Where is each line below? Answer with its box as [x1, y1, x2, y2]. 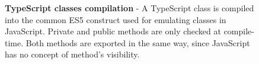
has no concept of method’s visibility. [5, 48, 140, 60]
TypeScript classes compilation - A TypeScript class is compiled [5, 2, 254, 14]
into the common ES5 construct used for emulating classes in [5, 13, 226, 25]
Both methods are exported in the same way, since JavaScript [25, 36, 250, 49]
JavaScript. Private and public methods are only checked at [5, 25, 221, 37]
